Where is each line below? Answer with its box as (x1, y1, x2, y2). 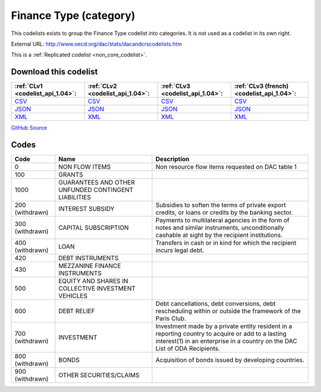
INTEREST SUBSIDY (58, 205, 115, 213)
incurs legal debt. (155, 246, 204, 254)
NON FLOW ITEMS (58, 163, 111, 171)
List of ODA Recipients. (155, 345, 220, 353)
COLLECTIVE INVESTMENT (58, 285, 136, 293)
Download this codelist (11, 67, 98, 77)
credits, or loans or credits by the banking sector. (155, 208, 294, 216)
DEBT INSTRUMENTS (58, 254, 119, 262)
